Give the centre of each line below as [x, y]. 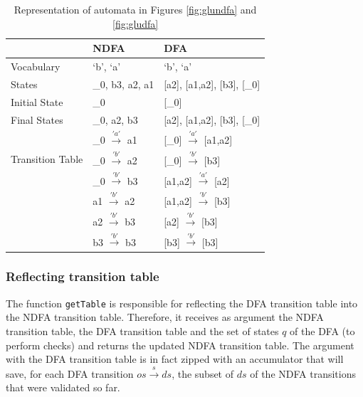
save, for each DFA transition [70, 373]
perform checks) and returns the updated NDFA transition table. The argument [180, 345]
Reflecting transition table [83, 276]
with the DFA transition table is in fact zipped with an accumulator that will [175, 359]
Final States [37, 119]
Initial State [37, 101]
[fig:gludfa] [135, 23]
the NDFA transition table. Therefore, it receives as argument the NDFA [165, 317]
